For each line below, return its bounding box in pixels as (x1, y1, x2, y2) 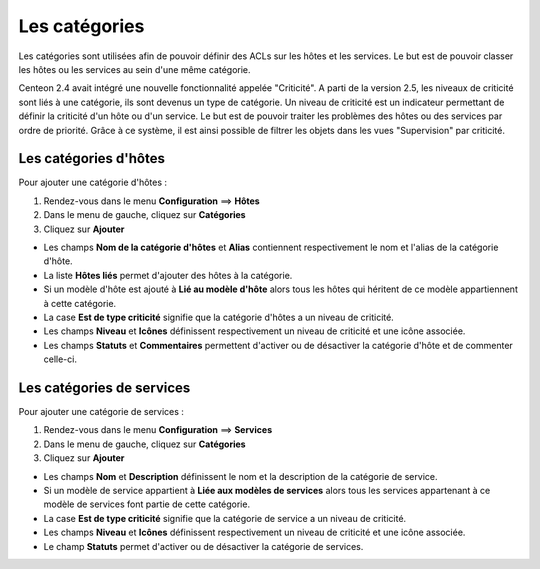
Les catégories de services (18, 379, 191, 396)
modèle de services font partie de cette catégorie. (43, 498, 250, 510)
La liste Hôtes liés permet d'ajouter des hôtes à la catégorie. (43, 269, 293, 281)
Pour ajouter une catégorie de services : (18, 406, 185, 417)
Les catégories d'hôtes (18, 150, 165, 167)
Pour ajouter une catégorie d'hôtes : (18, 176, 168, 189)
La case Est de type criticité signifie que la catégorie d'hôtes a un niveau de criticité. (43, 311, 394, 323)
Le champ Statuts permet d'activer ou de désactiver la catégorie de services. (43, 540, 364, 552)
